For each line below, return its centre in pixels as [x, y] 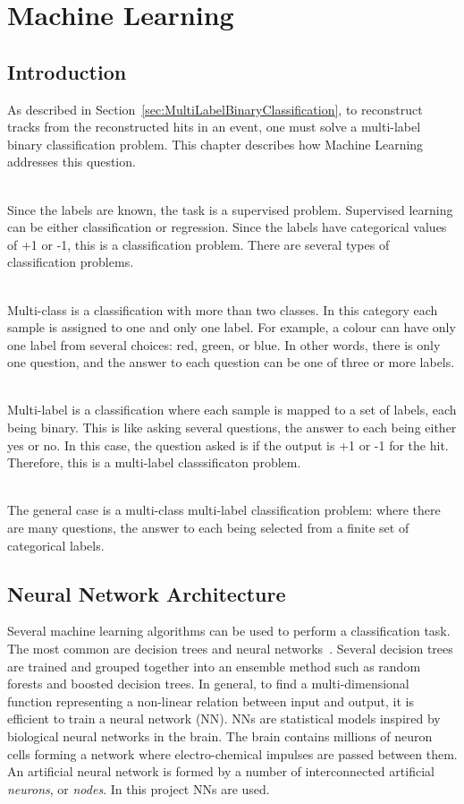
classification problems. [71, 262]
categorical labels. [56, 545]
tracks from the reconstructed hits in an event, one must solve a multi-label [214, 127]
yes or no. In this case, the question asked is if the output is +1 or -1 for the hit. [228, 445]
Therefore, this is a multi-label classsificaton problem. [154, 462]
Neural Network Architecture [147, 593]
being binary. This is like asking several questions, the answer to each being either [232, 428]
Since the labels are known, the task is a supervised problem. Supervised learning [230, 209]
